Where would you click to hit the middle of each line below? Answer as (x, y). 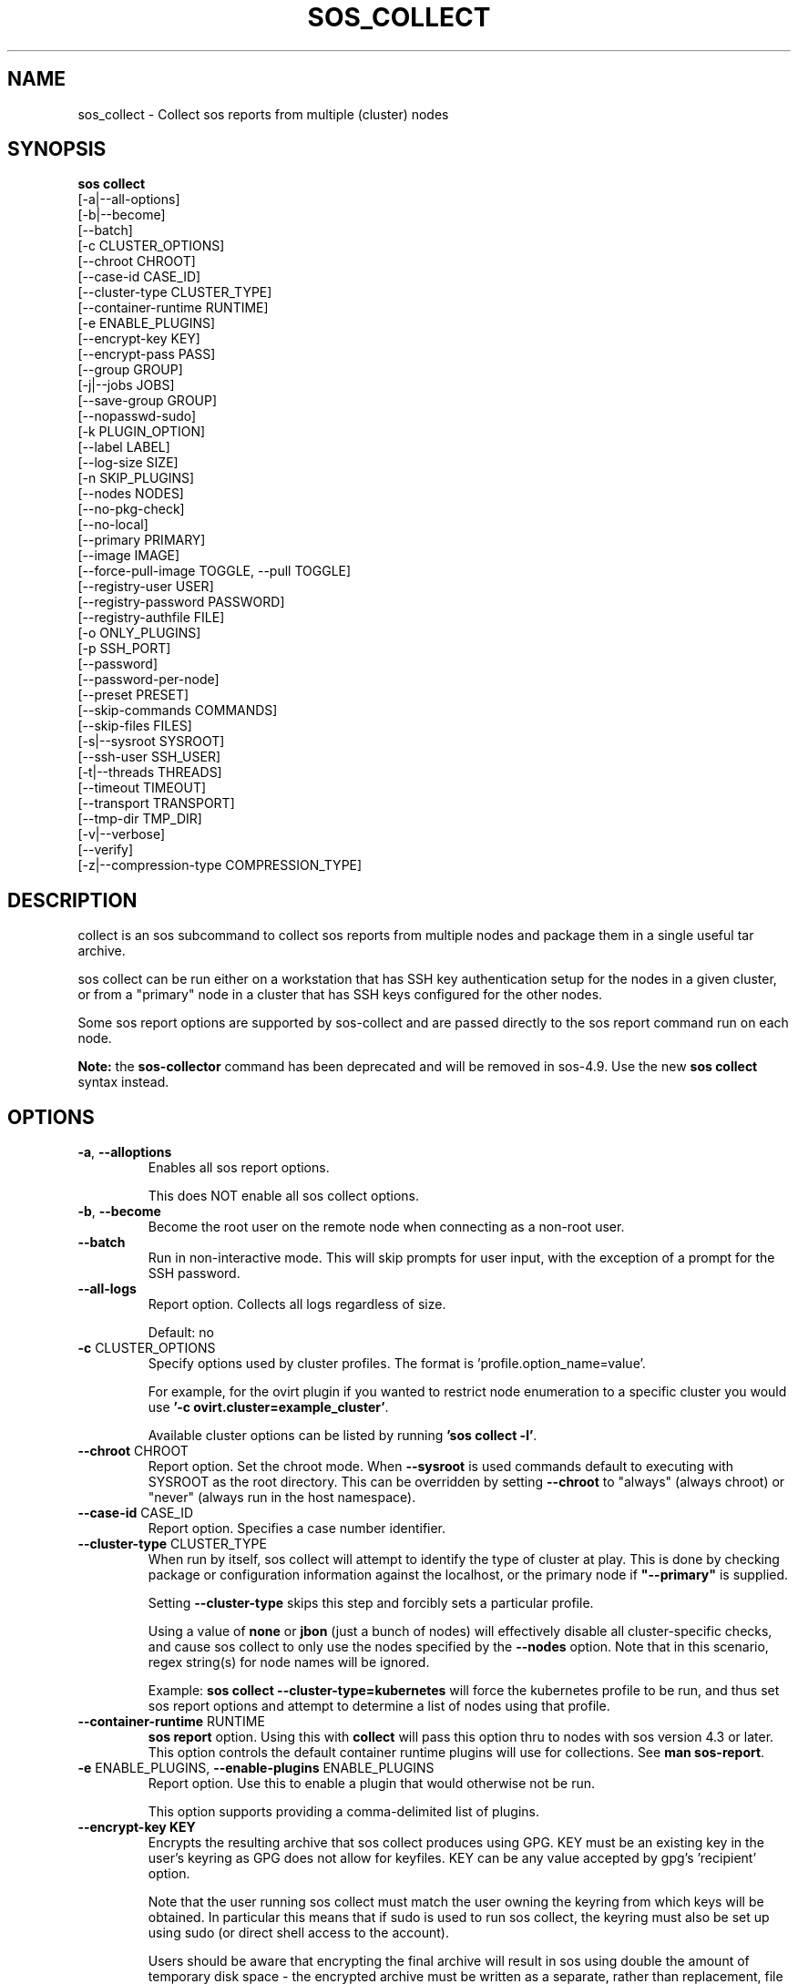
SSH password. (194, 1273)
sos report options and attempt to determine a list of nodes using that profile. (379, 1706)
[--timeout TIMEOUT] (142, 788)
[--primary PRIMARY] (142, 540)
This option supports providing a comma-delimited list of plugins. (344, 1812)
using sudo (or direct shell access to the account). (298, 1933)
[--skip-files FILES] (135, 726)
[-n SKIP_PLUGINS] (136, 478)
